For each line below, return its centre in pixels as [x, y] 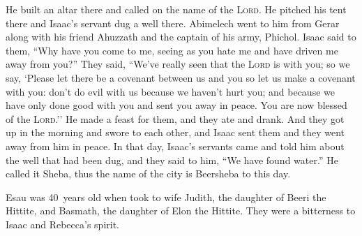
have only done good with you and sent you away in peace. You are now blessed [176, 105]
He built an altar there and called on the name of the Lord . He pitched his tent [176, 9]
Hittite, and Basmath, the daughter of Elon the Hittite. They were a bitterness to [181, 211]
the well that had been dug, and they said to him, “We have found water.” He [172, 160]
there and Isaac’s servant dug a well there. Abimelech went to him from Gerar [173, 23]
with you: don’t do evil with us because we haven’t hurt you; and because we [170, 91]
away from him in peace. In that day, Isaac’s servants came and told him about [175, 146]
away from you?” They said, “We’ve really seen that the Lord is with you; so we [178, 64]
